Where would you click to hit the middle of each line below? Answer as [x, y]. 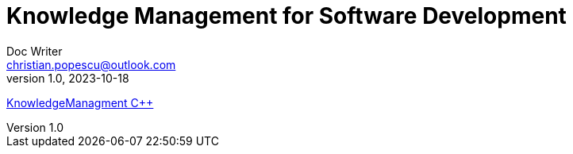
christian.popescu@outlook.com [91, 64]
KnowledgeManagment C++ [80, 102]
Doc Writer [35, 51]
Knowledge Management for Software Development [286, 16]
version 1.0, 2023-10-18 [68, 78]
